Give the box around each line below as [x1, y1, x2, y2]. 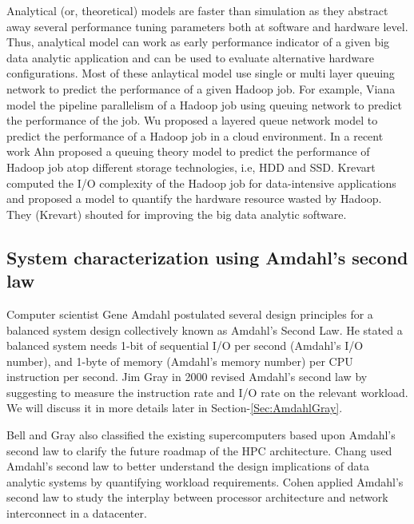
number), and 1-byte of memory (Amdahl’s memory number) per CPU [6, 352, 353, 369]
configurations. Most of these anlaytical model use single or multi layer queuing [6, 65, 395, 81]
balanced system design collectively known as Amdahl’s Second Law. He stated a [6, 321, 403, 338]
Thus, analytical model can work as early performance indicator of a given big [6, 34, 390, 50]
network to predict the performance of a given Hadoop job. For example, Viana [6, 80, 396, 97]
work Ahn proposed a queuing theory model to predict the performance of [6, 143, 370, 160]
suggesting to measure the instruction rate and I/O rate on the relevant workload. [6, 383, 408, 400]
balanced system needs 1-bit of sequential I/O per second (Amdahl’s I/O [6, 337, 364, 354]
